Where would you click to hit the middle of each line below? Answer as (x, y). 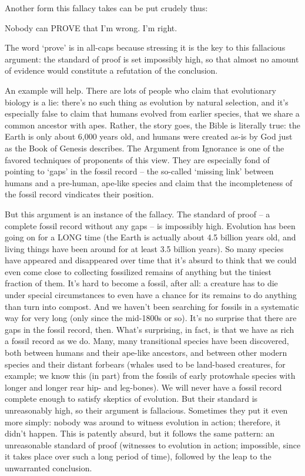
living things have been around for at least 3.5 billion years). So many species (144, 248)
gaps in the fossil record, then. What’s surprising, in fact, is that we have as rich (150, 329)
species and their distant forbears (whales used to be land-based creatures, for (145, 364)
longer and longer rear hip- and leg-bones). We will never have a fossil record (143, 387)
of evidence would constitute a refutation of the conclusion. (111, 70)
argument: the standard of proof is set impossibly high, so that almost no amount (152, 59)
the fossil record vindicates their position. (79, 194)
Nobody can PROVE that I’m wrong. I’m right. (91, 27)
